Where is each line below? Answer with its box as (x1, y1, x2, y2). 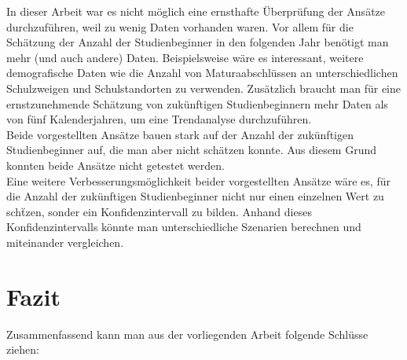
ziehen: (6, 341, 39, 358)
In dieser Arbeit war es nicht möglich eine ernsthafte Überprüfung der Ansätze (6, 3, 386, 19)
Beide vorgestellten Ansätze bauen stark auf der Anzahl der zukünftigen (6, 126, 354, 142)
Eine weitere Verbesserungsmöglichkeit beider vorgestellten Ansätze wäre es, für (6, 172, 390, 189)
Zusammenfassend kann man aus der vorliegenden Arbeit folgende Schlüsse (6, 325, 368, 342)
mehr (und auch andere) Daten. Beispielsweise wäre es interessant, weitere (6, 49, 364, 65)
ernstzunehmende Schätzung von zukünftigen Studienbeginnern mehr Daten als (6, 95, 388, 112)
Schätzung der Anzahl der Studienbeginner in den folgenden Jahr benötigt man (6, 34, 389, 50)
